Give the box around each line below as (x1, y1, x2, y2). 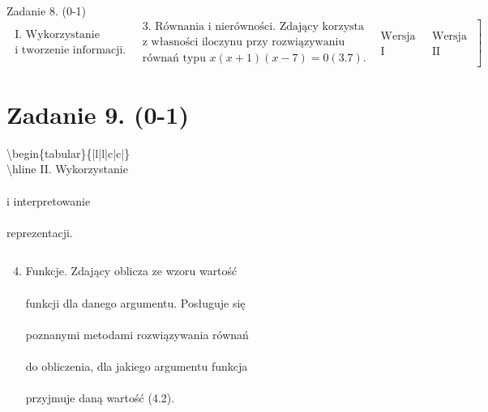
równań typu (142, 52, 206, 64)
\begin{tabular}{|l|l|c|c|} (6, 144, 131, 161)
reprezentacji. (6, 223, 73, 240)
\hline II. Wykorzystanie (6, 160, 128, 177)
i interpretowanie (6, 192, 91, 209)
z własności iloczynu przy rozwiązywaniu (142, 36, 345, 48)
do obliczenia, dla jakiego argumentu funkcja (25, 357, 248, 374)
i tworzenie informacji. (15, 45, 126, 57)
